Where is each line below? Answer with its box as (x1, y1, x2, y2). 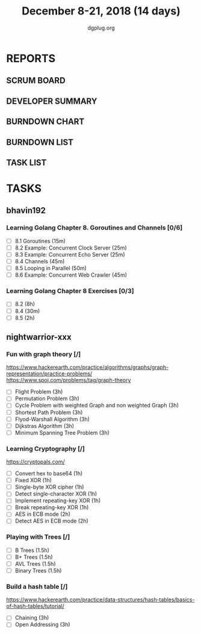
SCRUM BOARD (6, 75, 66, 86)
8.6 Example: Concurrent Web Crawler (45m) (14, 271, 128, 278)
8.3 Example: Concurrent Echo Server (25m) (14, 251, 125, 258)
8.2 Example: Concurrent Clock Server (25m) (14, 244, 128, 251)
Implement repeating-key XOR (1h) (14, 497, 101, 504)
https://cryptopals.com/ (6, 458, 65, 465)
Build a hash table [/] (6, 583, 68, 591)
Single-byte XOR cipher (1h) (14, 483, 84, 491)
